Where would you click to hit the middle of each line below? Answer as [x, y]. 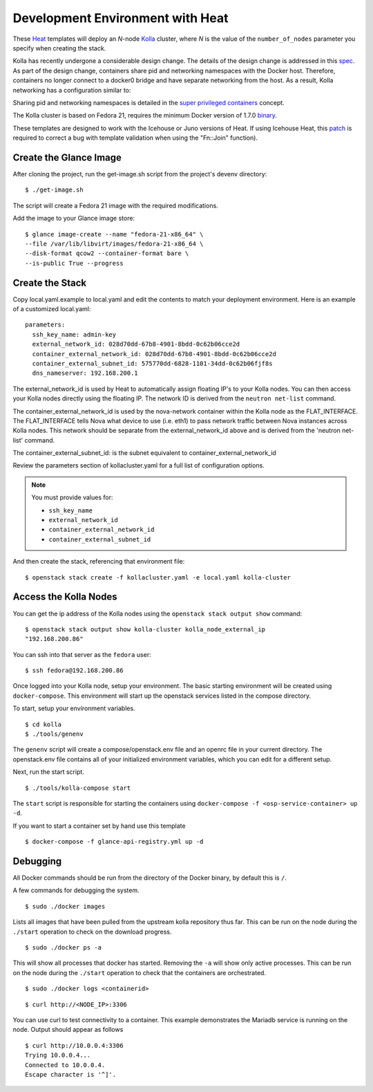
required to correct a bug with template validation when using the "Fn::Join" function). [135, 138]
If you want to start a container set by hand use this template [99, 826]
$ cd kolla [44, 724]
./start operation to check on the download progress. [92, 932]
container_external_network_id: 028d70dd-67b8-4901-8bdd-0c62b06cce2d [154, 354]
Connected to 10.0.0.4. [65, 1065]
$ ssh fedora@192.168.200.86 [74, 670]
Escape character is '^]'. [71, 1074]
